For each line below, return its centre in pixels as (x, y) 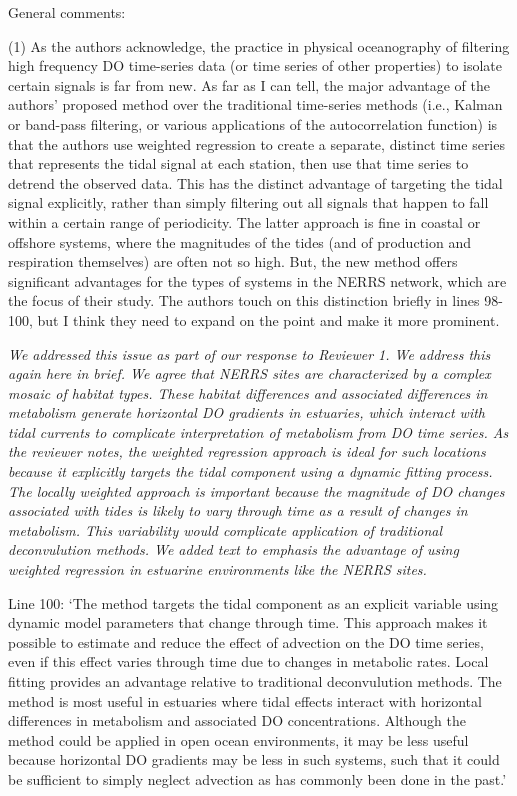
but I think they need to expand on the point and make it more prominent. (268, 319)
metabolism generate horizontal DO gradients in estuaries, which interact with (246, 412)
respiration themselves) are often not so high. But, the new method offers (233, 261)
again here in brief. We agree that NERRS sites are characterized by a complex (249, 373)
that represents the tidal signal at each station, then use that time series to (238, 163)
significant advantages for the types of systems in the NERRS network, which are (257, 280)
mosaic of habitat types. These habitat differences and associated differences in (248, 392)
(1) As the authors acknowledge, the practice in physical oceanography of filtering (259, 45)
